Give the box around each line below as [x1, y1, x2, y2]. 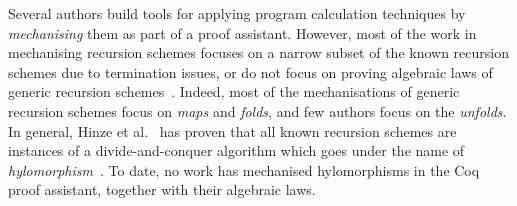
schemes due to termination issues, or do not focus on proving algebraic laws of [8, 61, 493, 82]
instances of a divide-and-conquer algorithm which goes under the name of [8, 140, 465, 161]
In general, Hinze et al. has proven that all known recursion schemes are [8, 120, 457, 141]
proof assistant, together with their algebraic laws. [8, 179, 316, 200]
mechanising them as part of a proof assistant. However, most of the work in [8, 22, 477, 43]
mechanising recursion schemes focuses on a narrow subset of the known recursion [8, 42, 509, 63]
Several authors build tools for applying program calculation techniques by [8, 3, 466, 23]
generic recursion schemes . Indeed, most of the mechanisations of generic [8, 81, 460, 102]
